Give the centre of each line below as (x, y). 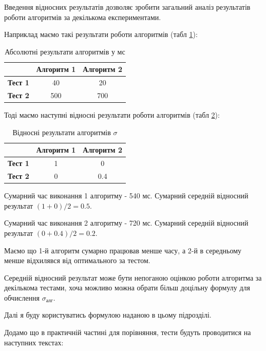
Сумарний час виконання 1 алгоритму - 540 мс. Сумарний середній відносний (126, 196)
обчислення (22, 297)
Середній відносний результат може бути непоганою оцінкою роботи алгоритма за (133, 277)
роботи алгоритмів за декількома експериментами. (83, 17)
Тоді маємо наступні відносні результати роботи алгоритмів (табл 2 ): (112, 115)
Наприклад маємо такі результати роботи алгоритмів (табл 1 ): (101, 34)
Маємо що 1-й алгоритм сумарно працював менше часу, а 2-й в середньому (123, 250)
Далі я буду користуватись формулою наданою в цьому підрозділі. (108, 315)
